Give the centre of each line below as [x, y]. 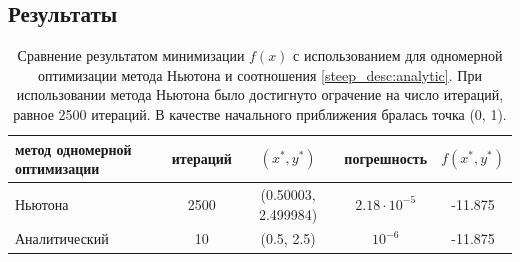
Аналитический [62, 238]
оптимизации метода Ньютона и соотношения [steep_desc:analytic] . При [260, 74]
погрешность [386, 158]
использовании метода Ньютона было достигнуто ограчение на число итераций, [260, 94]
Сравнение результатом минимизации [131, 55]
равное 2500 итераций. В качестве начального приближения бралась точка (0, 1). [260, 113]
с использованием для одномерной [398, 55]
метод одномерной [73, 148]
